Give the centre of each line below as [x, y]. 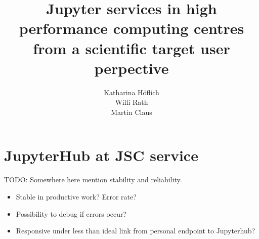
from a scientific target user [132, 48]
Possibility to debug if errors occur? [71, 213]
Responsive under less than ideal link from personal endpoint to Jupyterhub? [136, 231]
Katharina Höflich [132, 92]
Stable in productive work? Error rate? [76, 196]
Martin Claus [132, 112]
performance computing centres [132, 28]
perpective [132, 68]
